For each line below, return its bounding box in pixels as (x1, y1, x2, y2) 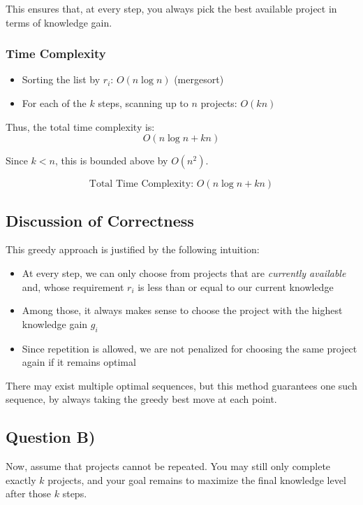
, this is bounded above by (54, 153, 168, 168)
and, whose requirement (22, 279, 124, 294)
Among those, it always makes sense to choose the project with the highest (22, 303, 343, 318)
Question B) (6, 426, 96, 448)
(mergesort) (174, 72, 224, 87)
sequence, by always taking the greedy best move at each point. (6, 392, 277, 406)
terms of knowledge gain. (6, 15, 112, 29)
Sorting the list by (22, 72, 101, 87)
